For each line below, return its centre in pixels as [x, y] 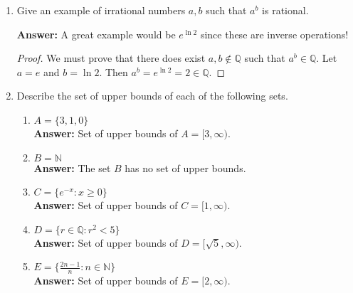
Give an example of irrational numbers [101, 10]
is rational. [285, 10]
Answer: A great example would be [96, 34]
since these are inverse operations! [274, 34]
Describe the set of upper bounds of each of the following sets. [152, 96]
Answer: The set [72, 167]
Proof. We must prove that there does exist [111, 58]
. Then [114, 71]
